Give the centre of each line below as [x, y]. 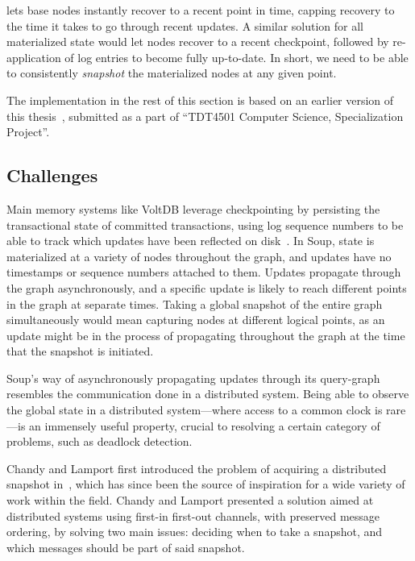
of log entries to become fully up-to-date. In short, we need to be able [237, 57]
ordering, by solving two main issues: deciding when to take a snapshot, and [195, 532]
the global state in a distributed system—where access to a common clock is [195, 410]
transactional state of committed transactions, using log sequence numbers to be [205, 224]
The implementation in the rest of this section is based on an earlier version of [200, 100]
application [34, 57]
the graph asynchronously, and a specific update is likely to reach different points [207, 287]
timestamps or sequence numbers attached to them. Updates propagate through [204, 272]
